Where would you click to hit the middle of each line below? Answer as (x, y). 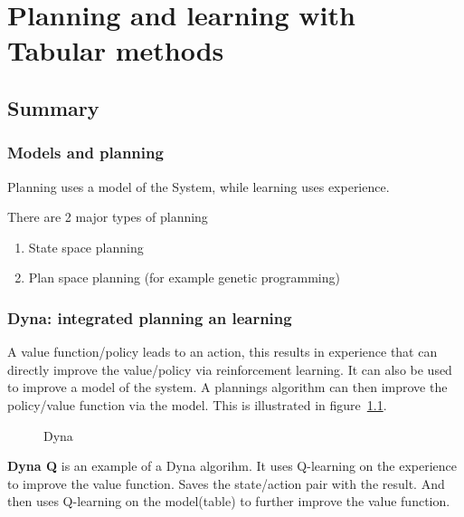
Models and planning (85, 153)
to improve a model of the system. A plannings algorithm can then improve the (227, 387)
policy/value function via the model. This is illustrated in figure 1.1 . (197, 404)
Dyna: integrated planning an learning (150, 317)
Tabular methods (116, 50)
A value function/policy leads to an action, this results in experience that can (223, 352)
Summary (53, 107)
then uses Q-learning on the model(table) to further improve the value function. (229, 501)
